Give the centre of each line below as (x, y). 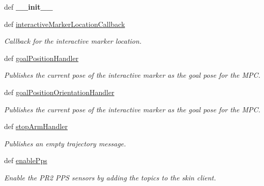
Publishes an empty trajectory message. (65, 143)
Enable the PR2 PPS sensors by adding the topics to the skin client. (110, 177)
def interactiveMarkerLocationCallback (65, 24)
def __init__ (28, 7)
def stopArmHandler (36, 126)
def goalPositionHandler (41, 58)
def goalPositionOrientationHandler (59, 92)
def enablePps (26, 160)
